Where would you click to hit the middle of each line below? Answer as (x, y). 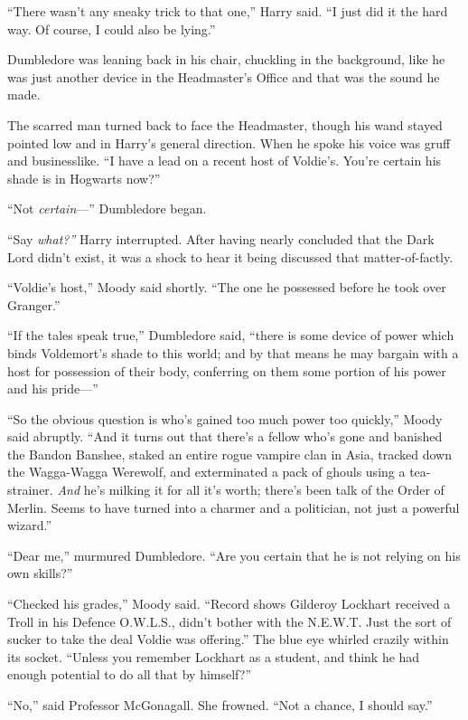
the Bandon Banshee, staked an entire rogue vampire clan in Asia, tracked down (229, 454)
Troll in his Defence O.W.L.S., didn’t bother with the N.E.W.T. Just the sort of (229, 621)
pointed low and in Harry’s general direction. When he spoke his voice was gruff (229, 142)
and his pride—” (53, 388)
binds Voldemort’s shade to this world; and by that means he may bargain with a (233, 352)
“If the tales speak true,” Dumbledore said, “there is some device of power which (231, 335)
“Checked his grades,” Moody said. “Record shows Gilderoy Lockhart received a (229, 604)
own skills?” (40, 573)
